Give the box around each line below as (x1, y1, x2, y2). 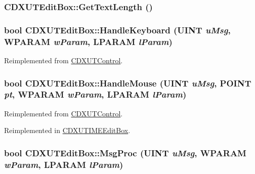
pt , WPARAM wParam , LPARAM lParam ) (4, 88, 187, 101)
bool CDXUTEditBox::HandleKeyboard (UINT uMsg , (4, 23, 231, 36)
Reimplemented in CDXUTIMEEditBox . (4, 125, 131, 136)
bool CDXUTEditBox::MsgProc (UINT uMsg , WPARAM (4, 146, 246, 159)
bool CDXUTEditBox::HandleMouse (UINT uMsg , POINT (4, 76, 251, 89)
